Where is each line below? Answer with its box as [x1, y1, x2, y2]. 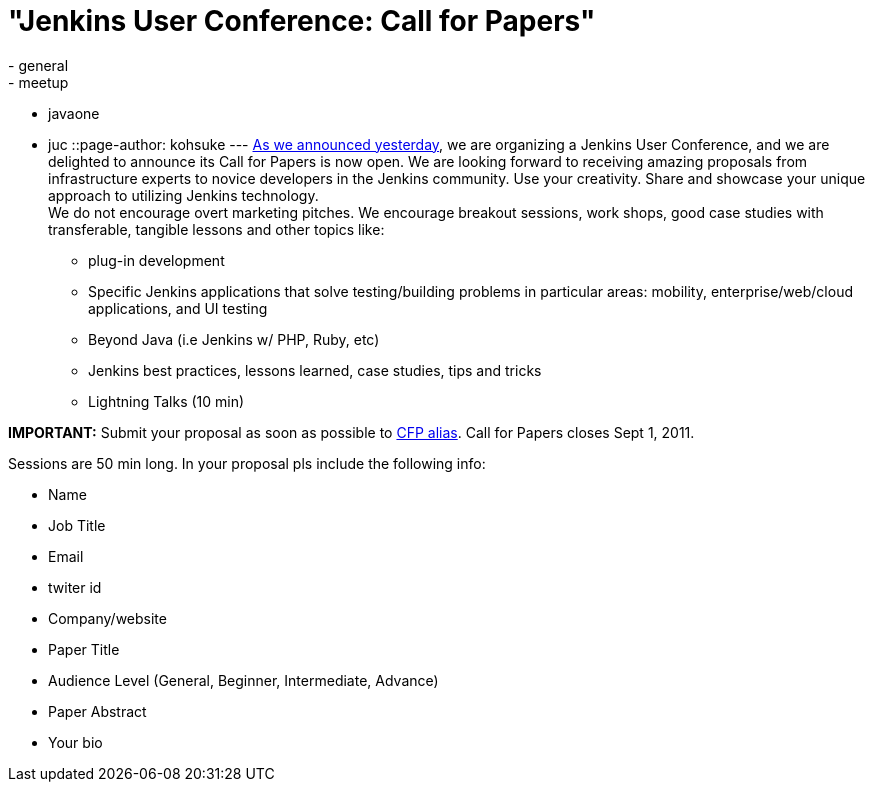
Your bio [48, 733, 103, 751]
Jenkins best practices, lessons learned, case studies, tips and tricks [88, 361, 542, 379]
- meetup [8, 73, 69, 91]
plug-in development [88, 251, 225, 269]
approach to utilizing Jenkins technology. [48, 186, 319, 204]
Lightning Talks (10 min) [88, 392, 245, 410]
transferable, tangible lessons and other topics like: [48, 220, 385, 238]
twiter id [48, 578, 102, 596]
